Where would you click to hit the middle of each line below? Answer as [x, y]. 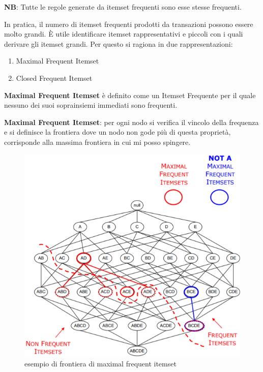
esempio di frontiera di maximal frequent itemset [100, 364]
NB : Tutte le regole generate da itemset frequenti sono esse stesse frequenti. [123, 7]
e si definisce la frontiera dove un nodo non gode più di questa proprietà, [118, 132]
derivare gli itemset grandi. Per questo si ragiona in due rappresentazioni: [119, 43]
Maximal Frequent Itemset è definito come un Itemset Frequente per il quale [130, 95]
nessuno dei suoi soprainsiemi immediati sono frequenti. [91, 105]
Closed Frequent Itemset [54, 77]
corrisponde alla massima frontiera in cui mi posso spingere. [97, 142]
